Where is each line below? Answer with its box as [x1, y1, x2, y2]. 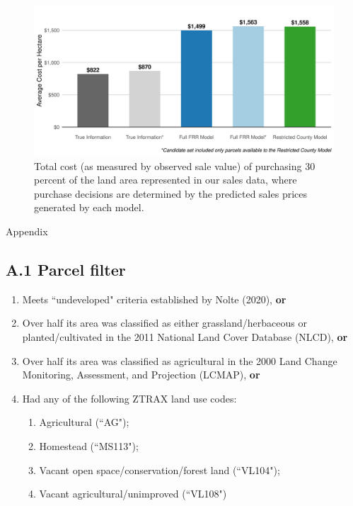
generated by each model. [34, 200, 144, 215]
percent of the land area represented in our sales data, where [34, 172, 297, 187]
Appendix [6, 223, 48, 238]
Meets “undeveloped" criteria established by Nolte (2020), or [22, 291, 287, 306]
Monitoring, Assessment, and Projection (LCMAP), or [22, 367, 260, 382]
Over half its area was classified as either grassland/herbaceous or [22, 315, 307, 330]
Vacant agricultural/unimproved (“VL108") [39, 486, 227, 501]
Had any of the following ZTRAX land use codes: [22, 390, 237, 405]
